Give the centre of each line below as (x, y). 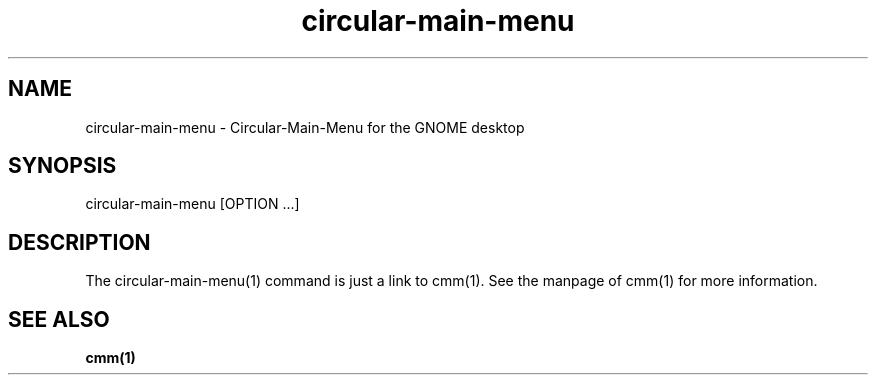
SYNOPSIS (62, 166)
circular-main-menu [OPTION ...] (192, 204)
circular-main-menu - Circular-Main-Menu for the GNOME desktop (305, 127)
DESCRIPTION (79, 242)
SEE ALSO (59, 319)
